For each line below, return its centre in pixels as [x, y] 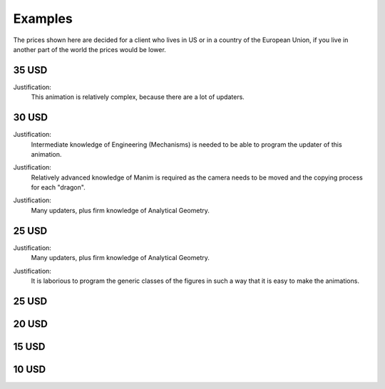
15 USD [29, 347]
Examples [43, 19]
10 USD [30, 369]
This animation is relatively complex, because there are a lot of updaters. [138, 97]
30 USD [30, 118]
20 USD [30, 324]
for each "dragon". [58, 187]
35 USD [30, 70]
